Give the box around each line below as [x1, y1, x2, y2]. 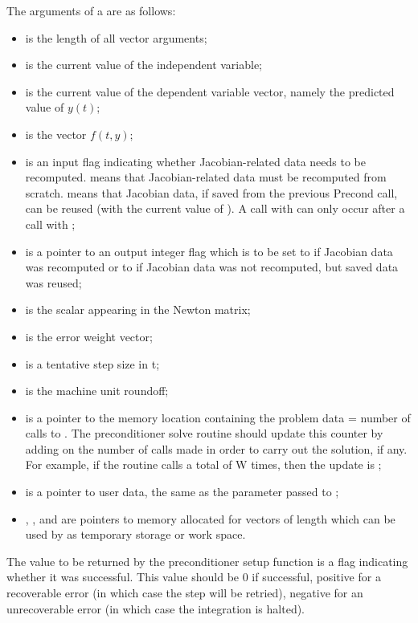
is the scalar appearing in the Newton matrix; [25, 301, 251, 318]
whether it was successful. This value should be [6, 568, 240, 585]
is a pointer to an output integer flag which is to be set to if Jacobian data [25, 242, 393, 259]
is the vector [25, 125, 87, 142]
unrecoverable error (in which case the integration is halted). [6, 600, 305, 617]
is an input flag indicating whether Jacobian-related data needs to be [25, 153, 366, 169]
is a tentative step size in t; [25, 355, 160, 372]
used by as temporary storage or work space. [25, 526, 246, 543]
